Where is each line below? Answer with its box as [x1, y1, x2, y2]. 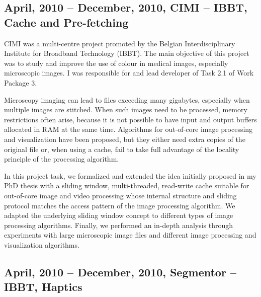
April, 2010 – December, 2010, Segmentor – [4, 264, 236, 279]
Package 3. [4, 77, 37, 88]
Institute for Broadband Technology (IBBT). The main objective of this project [4, 48, 249, 58]
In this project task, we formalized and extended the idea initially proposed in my [4, 170, 256, 181]
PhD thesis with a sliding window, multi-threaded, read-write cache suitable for [4, 180, 249, 191]
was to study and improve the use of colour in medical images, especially [4, 57, 228, 68]
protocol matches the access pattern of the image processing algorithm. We [4, 200, 235, 210]
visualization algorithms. [4, 239, 79, 250]
